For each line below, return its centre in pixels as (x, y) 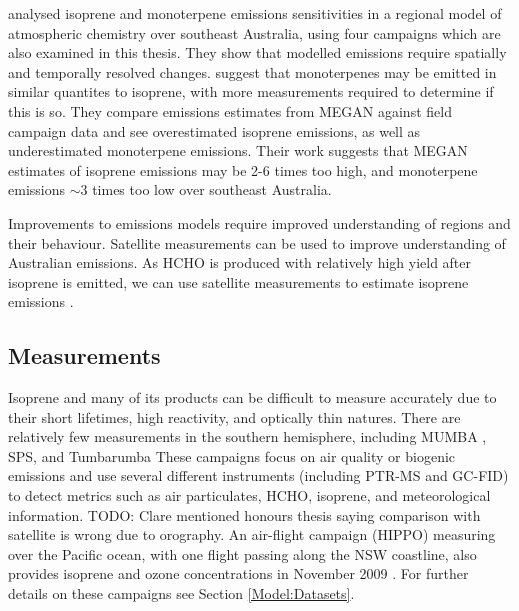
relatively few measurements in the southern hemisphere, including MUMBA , (247, 436)
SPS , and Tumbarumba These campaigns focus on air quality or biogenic (232, 455)
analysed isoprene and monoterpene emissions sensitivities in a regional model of (255, 13)
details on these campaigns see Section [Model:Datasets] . (181, 593)
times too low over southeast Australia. (212, 189)
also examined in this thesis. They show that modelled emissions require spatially (257, 52)
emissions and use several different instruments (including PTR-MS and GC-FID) (258, 475)
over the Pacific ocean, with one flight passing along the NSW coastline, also (242, 553)
